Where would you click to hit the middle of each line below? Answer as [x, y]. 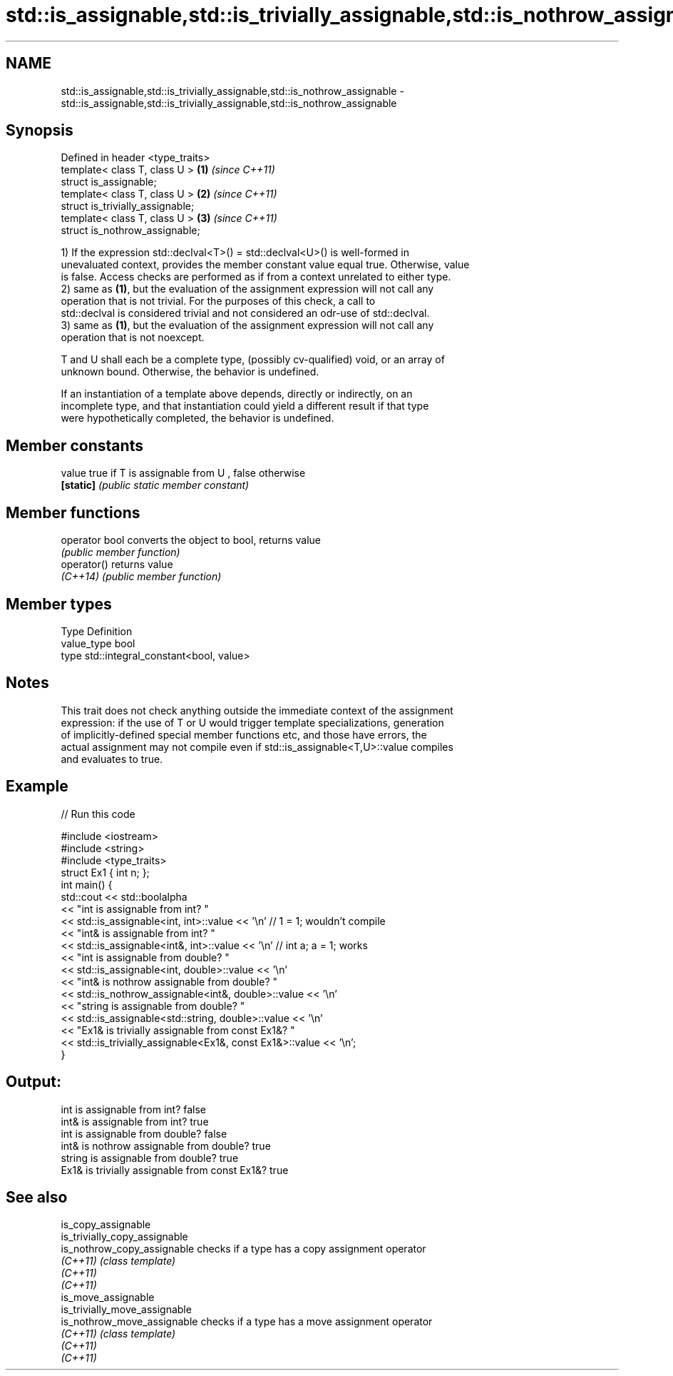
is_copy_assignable [106, 1225]
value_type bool [98, 643]
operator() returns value [117, 565]
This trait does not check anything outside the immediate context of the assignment [257, 710]
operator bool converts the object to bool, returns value [191, 540]
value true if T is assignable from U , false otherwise [183, 473]
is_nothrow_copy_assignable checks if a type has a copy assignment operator [243, 1249]
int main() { [87, 884]
